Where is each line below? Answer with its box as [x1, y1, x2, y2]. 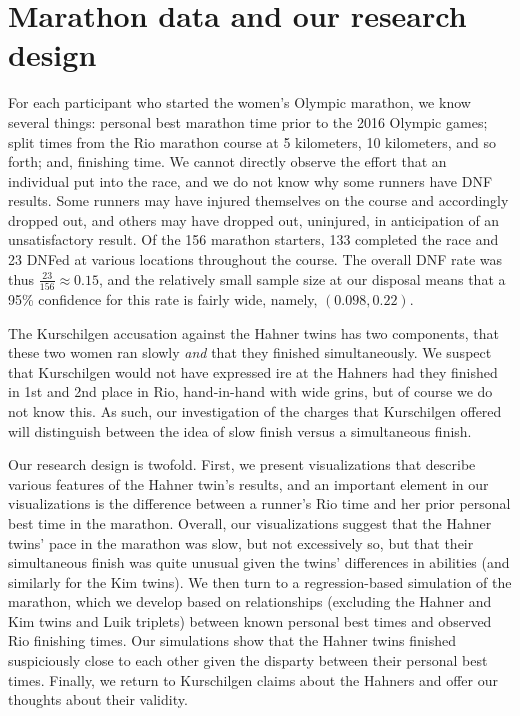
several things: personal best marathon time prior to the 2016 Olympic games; [8, 111, 488, 132]
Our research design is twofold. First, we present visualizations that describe [8, 454, 476, 475]
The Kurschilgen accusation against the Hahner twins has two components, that [8, 322, 499, 343]
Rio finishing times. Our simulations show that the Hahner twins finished [8, 630, 457, 651]
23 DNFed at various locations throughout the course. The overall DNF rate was [8, 249, 502, 270]
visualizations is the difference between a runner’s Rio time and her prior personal [8, 493, 511, 514]
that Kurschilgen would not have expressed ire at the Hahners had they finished [8, 361, 498, 382]
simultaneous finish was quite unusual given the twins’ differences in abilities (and [8, 552, 510, 573]
